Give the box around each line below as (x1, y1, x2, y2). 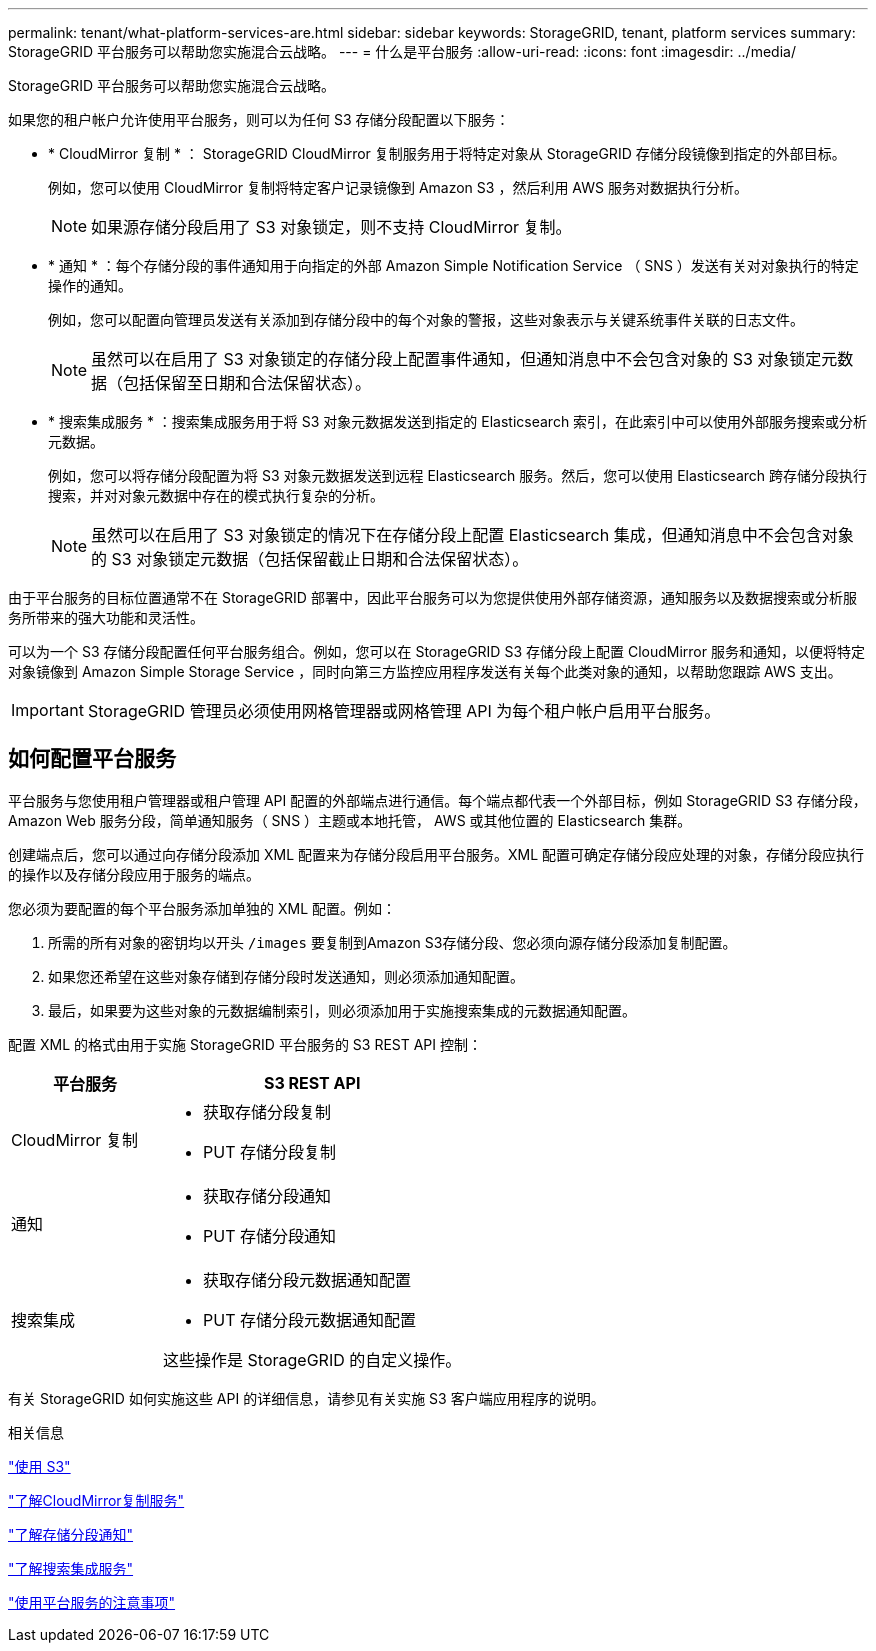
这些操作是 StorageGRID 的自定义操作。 (163, 1349, 462, 1370)
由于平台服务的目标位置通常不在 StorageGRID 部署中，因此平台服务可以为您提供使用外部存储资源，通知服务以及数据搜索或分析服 (8, 589, 857, 606)
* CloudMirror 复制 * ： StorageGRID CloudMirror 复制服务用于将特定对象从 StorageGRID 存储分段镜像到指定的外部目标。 (48, 145, 846, 162)
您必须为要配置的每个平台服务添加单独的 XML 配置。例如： (8, 899, 396, 917)
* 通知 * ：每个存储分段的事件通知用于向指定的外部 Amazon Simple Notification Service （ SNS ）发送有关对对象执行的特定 (48, 257, 859, 274)
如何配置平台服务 (8, 746, 176, 772)
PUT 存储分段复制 (203, 1141, 337, 1162)
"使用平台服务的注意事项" (8, 1593, 176, 1611)
